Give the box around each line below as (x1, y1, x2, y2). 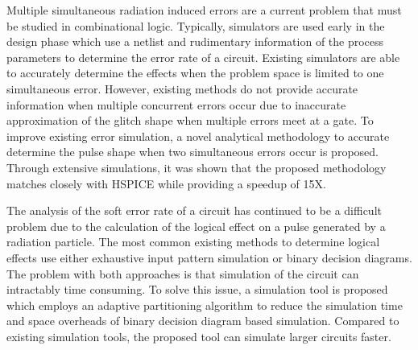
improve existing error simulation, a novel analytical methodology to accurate (6, 127, 390, 144)
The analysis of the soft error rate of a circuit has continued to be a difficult (6, 202, 382, 219)
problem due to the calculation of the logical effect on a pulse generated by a (6, 217, 386, 234)
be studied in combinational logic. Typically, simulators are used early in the (6, 17, 385, 34)
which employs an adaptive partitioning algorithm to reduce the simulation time (6, 296, 403, 313)
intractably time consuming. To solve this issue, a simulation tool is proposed (6, 281, 388, 298)
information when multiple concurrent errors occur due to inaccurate (6, 96, 346, 113)
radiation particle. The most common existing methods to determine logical (6, 233, 380, 250)
